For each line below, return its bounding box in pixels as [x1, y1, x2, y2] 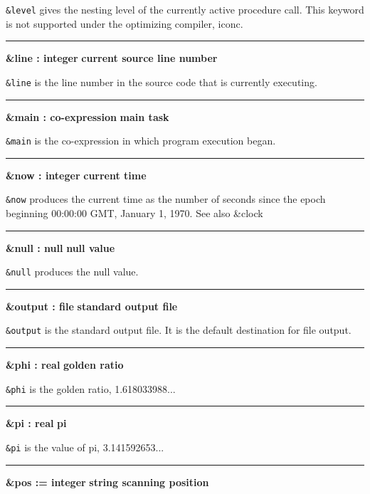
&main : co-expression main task [6, 109, 169, 124]
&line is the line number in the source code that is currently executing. [6, 74, 317, 89]
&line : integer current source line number [6, 51, 218, 65]
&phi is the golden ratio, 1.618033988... [6, 381, 176, 396]
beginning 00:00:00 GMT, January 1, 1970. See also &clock [6, 206, 263, 220]
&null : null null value [6, 240, 115, 255]
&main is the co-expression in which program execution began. [6, 133, 276, 148]
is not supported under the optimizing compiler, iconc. [6, 16, 243, 31]
